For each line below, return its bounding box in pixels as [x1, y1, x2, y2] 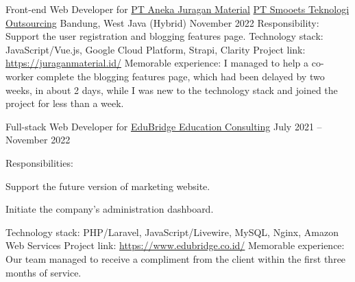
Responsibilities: [5, 155, 73, 169]
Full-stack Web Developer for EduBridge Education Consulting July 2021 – [5, 119, 322, 133]
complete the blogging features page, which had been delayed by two [36, 69, 325, 83]
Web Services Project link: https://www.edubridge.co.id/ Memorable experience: [5, 238, 345, 252]
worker [5, 69, 34, 83]
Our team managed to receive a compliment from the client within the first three [5, 251, 346, 266]
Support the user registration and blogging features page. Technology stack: [5, 29, 323, 43]
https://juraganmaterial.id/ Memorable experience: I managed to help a [5, 56, 309, 70]
